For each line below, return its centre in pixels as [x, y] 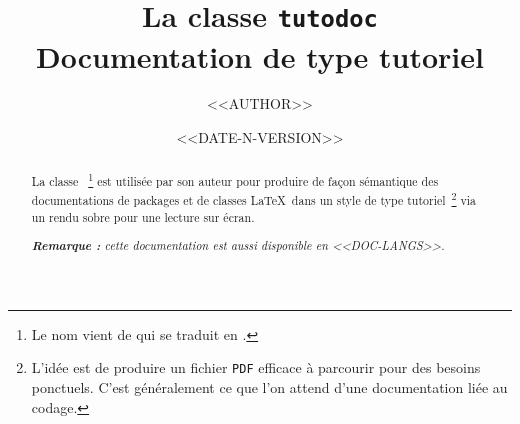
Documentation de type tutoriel [260, 55]
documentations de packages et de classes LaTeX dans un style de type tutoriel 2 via [254, 199]
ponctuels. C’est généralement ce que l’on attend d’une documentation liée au [269, 387]
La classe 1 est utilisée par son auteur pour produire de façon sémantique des [235, 180]
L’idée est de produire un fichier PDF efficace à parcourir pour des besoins [256, 367]
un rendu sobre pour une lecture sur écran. [143, 216]
